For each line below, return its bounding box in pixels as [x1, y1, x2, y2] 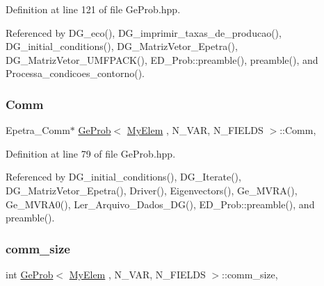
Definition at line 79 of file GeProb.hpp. [6, 146, 176, 160]
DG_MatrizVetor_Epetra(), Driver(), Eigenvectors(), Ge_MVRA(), [6, 183, 298, 197]
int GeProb [6, 267, 54, 281]
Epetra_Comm [6, 123, 70, 137]
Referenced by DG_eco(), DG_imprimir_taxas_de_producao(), [6, 25, 282, 40]
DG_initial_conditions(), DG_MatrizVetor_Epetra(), [6, 39, 238, 53]
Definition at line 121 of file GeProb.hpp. [6, 2, 181, 16]
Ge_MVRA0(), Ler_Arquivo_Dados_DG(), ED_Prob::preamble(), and [6, 196, 315, 211]
